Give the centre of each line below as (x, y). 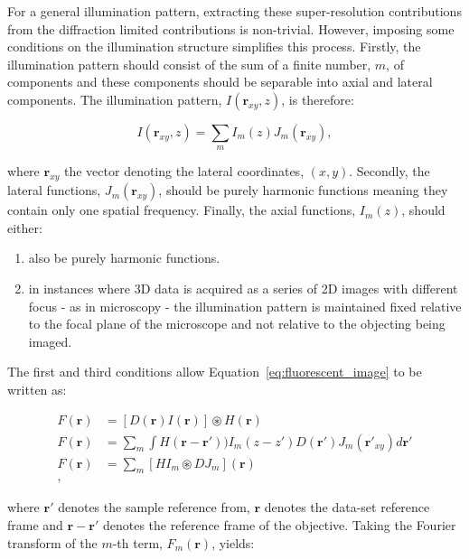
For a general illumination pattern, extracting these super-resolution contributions (234, 11)
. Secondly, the (389, 171)
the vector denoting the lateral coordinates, (184, 171)
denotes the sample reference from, (154, 507)
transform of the (52, 542)
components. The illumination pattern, (115, 99)
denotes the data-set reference (347, 507)
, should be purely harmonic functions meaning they (303, 190)
